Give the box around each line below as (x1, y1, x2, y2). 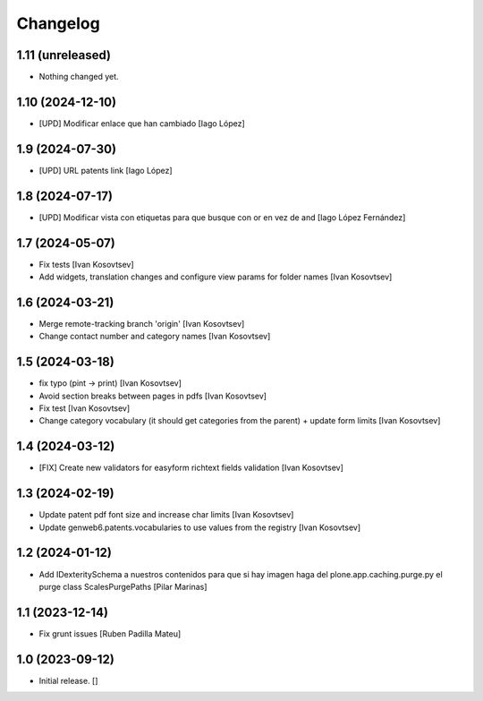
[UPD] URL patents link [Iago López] (38, 165, 174, 175)
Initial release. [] (38, 675, 98, 686)
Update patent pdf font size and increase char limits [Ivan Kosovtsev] (38, 509, 294, 520)
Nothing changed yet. (38, 72, 120, 82)
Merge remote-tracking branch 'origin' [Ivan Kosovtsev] (38, 318, 245, 329)
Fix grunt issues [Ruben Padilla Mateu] (38, 628, 182, 639)
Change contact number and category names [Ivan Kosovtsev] (38, 331, 271, 342)
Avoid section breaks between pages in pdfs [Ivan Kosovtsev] (38, 390, 267, 401)
